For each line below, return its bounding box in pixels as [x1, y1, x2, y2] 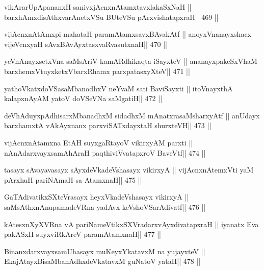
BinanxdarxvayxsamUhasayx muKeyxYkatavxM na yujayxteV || [4, 246, 205, 256]
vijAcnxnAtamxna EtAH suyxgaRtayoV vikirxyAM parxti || [4, 137, 193, 148]
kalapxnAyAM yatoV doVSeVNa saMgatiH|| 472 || [4, 93, 163, 104]
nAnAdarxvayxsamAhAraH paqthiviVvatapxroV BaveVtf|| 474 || [4, 147, 206, 158]
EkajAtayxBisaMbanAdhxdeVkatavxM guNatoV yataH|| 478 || [4, 256, 201, 266]
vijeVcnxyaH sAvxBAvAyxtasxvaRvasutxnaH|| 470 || [4, 38, 167, 49]
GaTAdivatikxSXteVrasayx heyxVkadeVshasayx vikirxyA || [4, 191, 189, 202]
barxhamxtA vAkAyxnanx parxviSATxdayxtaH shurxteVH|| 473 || [4, 120, 212, 131]
